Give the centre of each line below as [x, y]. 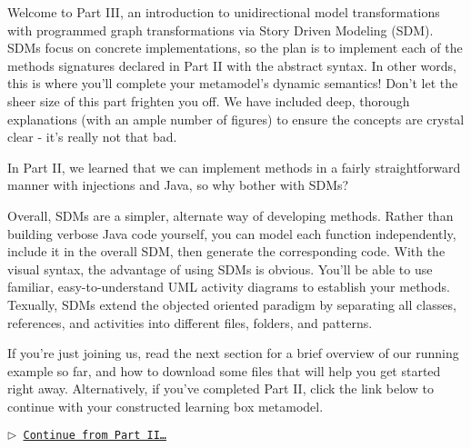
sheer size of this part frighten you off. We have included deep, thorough [209, 100]
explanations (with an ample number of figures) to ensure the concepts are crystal [236, 119]
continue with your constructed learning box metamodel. [165, 406]
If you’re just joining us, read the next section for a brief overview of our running [233, 353]
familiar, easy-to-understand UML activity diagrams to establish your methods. [229, 287]
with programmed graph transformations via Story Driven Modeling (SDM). [220, 30]
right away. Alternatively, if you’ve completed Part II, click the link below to [220, 388]
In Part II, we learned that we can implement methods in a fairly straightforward [234, 167]
